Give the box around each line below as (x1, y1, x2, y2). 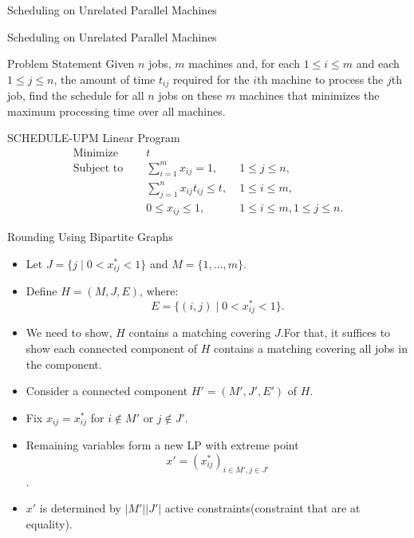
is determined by (39, 500, 121, 516)
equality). (26, 515, 73, 532)
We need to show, (26, 324, 112, 341)
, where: (140, 283, 179, 299)
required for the (172, 70, 250, 87)
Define (26, 283, 57, 299)
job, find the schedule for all (7, 87, 144, 104)
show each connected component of (26, 339, 198, 356)
